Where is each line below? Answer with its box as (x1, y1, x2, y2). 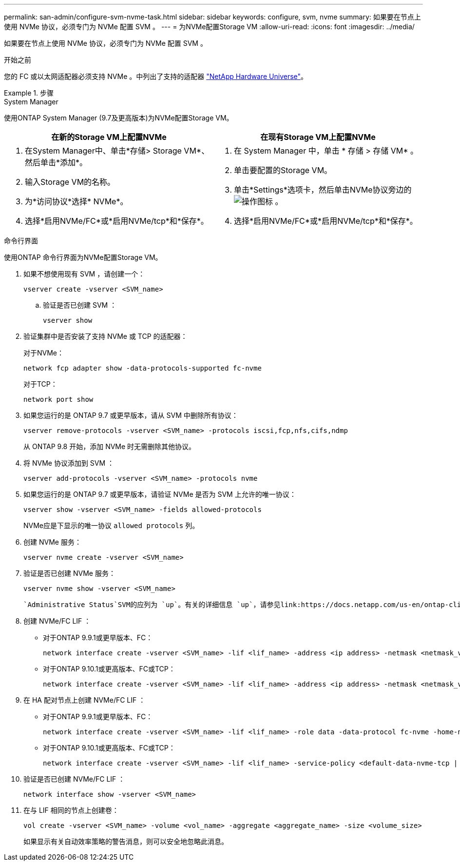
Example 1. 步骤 (4, 89, 54, 97)
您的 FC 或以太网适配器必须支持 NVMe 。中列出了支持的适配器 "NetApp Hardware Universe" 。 (4, 72, 308, 80)
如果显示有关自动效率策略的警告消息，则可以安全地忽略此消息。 (23, 837, 228, 845)
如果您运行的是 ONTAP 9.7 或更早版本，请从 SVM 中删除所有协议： (23, 411, 238, 419)
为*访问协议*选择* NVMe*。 (25, 197, 128, 206)
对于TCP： (23, 380, 57, 388)
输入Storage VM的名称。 (25, 177, 115, 187)
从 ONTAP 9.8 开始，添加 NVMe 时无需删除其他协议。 (23, 442, 196, 451)
